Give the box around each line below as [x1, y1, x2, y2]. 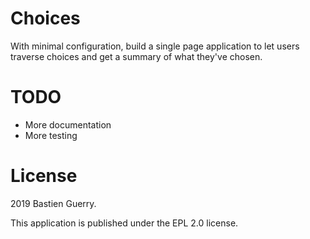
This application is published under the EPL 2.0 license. [10, 217, 239, 229]
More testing [24, 129, 78, 141]
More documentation [24, 118, 112, 131]
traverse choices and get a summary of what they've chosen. [10, 50, 263, 62]
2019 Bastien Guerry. [10, 197, 97, 209]
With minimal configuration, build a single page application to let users [10, 40, 300, 52]
